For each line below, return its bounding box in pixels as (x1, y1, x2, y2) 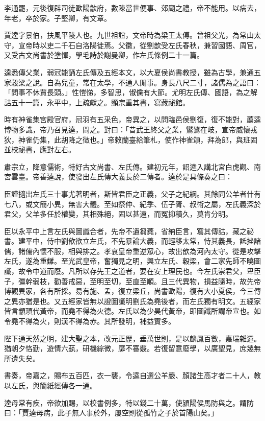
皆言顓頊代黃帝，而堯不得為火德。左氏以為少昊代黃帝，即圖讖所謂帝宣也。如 (4, 306, 261, 316)
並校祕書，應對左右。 (4, 144, 75, 155)
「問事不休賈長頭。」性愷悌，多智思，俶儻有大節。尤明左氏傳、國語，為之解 (4, 87, 257, 98)
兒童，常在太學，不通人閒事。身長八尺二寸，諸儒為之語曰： (61, 77, 261, 87)
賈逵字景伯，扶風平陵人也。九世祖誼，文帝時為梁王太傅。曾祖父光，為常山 (4, 30, 254, 40)
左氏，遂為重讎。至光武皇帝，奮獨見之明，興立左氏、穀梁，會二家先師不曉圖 (4, 255, 261, 266)
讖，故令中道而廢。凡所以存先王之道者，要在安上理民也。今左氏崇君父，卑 (4, 266, 254, 276)
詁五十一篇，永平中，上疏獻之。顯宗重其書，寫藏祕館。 (4, 97, 190, 107)
